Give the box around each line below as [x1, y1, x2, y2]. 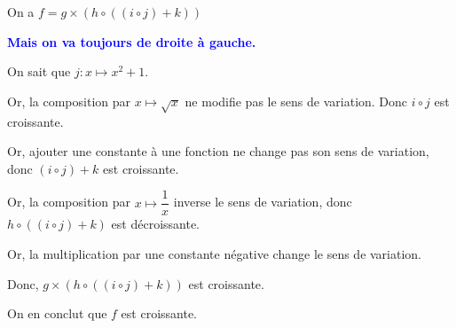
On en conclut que [7, 304, 107, 323]
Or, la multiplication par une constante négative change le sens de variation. [7, 244, 422, 262]
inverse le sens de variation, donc [173, 192, 352, 211]
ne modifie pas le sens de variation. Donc [185, 91, 408, 110]
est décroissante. [111, 215, 200, 233]
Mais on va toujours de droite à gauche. [7, 32, 256, 51]
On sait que [7, 62, 71, 81]
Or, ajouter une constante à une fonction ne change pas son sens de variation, [7, 142, 429, 160]
